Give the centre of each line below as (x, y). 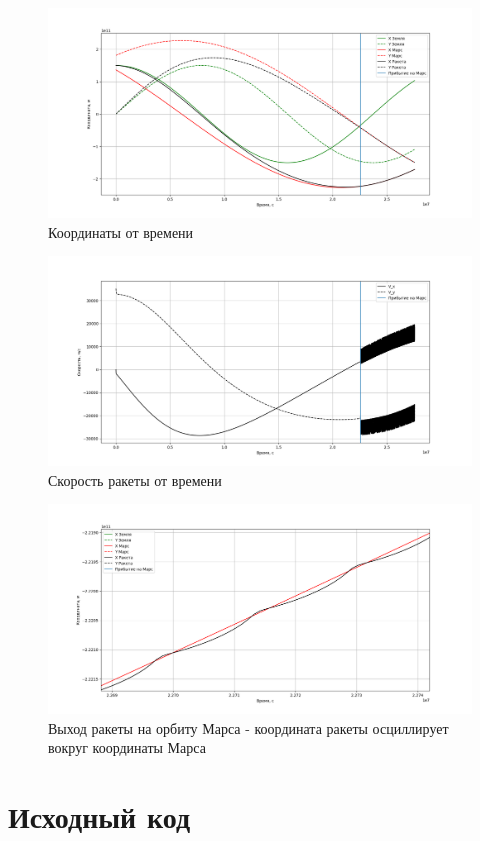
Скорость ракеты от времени (135, 479)
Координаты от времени (121, 231)
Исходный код (99, 816)
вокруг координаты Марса (127, 747)
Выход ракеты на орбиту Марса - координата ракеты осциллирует (248, 727)
